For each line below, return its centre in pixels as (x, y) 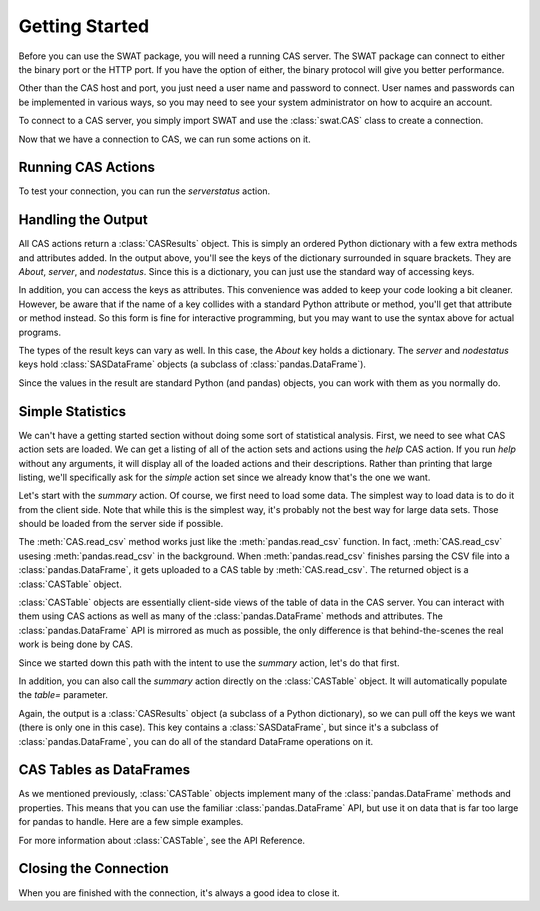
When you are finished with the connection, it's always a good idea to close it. (179, 892)
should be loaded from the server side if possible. (121, 524)
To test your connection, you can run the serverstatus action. (144, 191)
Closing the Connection (93, 868)
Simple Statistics (72, 411)
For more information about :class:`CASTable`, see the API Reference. (161, 840)
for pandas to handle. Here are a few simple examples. (131, 822)
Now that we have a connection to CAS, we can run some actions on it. (164, 139)
